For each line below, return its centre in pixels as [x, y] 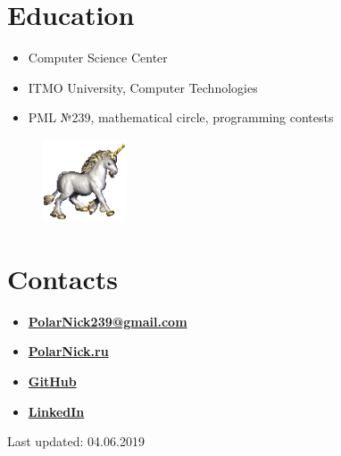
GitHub [52, 381]
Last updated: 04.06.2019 [76, 441]
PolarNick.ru [68, 351]
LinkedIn [56, 411]
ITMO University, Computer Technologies [143, 87]
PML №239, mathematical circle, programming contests [181, 117]
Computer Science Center [98, 58]
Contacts [63, 278]
